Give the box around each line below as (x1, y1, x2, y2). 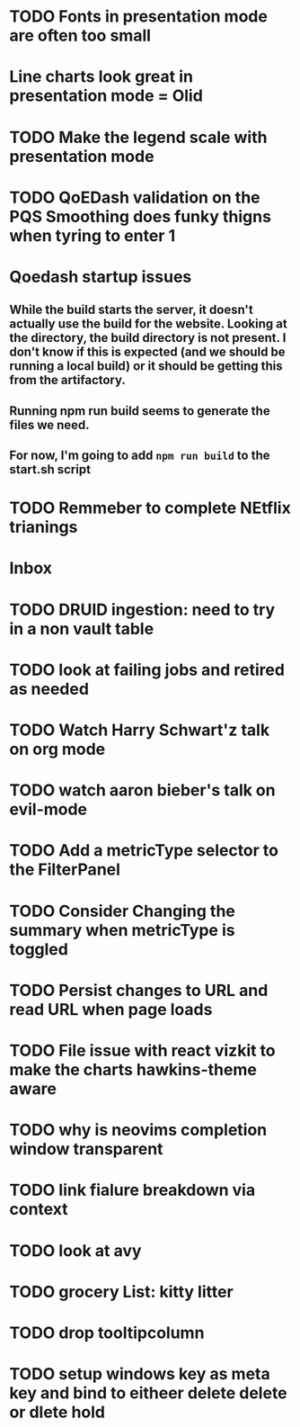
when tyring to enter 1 (9, 225, 176, 246)
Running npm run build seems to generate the (9, 403, 271, 418)
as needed (9, 678, 90, 699)
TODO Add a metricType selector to (9, 840, 278, 861)
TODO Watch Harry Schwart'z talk (9, 720, 270, 740)
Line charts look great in (9, 67, 193, 87)
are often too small (9, 25, 151, 46)
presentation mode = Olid (9, 85, 204, 106)
